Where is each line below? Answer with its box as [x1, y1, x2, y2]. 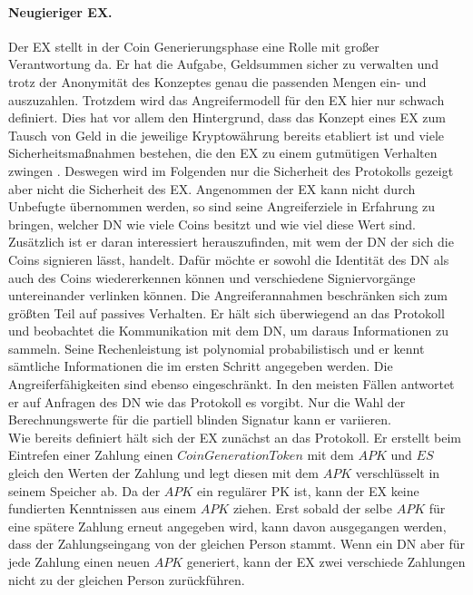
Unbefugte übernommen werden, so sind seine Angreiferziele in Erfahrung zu [8, 197, 436, 216]
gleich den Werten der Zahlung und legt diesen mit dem [8, 463, 319, 483]
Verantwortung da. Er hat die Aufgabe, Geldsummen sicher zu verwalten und [8, 54, 439, 73]
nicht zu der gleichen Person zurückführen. [8, 570, 245, 589]
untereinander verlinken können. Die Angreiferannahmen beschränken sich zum [8, 286, 448, 305]
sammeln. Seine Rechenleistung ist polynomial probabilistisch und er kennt [8, 338, 425, 357]
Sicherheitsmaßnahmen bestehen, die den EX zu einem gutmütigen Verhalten [8, 143, 438, 162]
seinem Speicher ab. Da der [8, 481, 161, 500]
